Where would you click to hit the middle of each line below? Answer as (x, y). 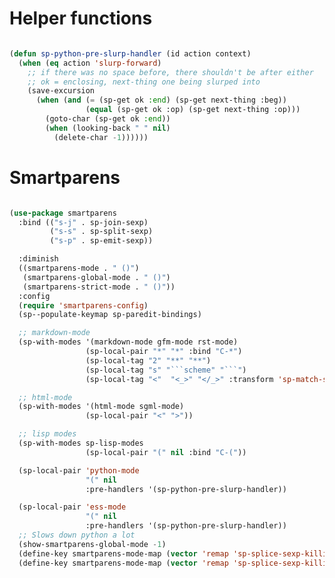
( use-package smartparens (63, 213)
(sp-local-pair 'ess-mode (72, 507)
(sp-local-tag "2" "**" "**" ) (148, 360)
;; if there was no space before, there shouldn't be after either (170, 72)
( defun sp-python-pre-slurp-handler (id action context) (130, 53)
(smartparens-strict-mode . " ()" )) (99, 287)
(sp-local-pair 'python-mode (79, 470)
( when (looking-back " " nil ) (108, 128)
